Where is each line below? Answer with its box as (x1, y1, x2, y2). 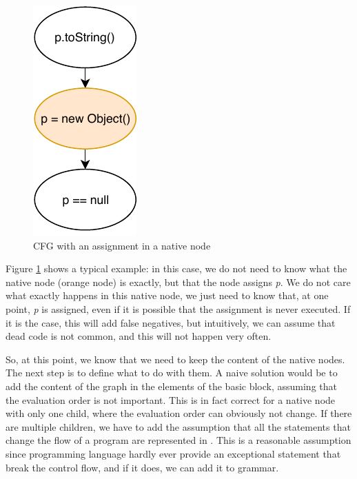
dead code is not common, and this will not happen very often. (6, 329, 272, 343)
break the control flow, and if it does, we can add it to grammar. (6, 460, 279, 474)
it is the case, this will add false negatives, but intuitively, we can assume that (6, 315, 336, 329)
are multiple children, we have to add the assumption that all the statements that (6, 419, 351, 434)
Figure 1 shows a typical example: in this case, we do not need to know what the (6, 261, 347, 276)
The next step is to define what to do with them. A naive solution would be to (6, 365, 338, 380)
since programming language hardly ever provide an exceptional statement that (6, 446, 341, 460)
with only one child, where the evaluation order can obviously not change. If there (6, 406, 352, 420)
